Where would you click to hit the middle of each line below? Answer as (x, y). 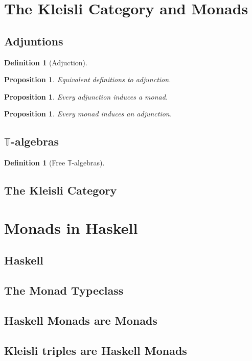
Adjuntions (34, 41)
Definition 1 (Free (35, 163)
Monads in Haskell (71, 227)
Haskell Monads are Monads (81, 320)
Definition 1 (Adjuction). (46, 62)
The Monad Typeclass (64, 290)
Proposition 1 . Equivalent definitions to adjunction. (88, 79)
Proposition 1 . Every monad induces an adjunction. (88, 114)
